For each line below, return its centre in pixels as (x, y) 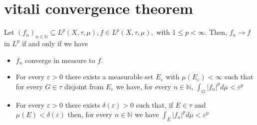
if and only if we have (55, 43)
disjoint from (84, 86)
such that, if (154, 104)
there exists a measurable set (109, 77)
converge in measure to (60, 60)
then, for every (90, 114)
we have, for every (143, 86)
